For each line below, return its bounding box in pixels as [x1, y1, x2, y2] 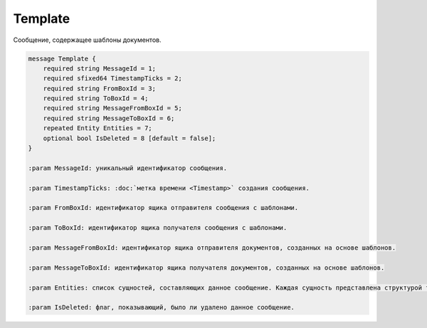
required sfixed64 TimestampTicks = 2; [43, 75, 183, 83]
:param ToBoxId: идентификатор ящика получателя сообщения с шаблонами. [28, 224, 288, 232]
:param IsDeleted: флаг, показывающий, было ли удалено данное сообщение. [28, 303, 295, 312]
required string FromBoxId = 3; [43, 84, 157, 92]
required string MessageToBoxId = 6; [43, 114, 175, 122]
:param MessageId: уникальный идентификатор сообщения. [28, 164, 228, 172]
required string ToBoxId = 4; [43, 95, 149, 102]
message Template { [28, 54, 96, 63]
